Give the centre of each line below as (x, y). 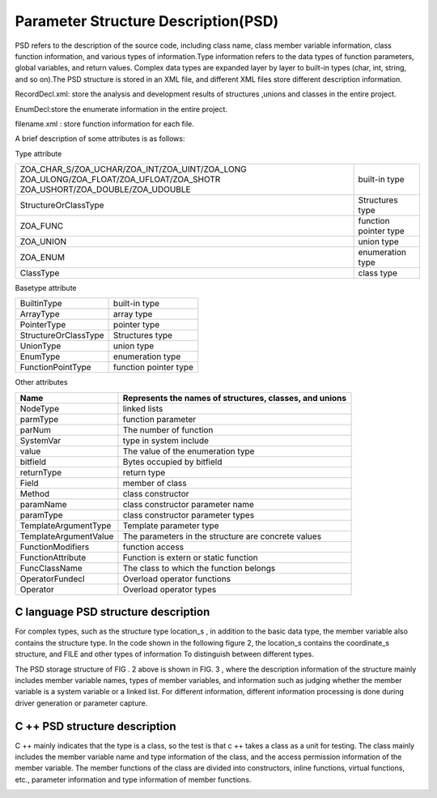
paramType (42, 514)
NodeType (40, 408)
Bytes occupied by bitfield (172, 462)
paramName (44, 504)
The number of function (168, 429)
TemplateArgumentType (66, 525)
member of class (155, 483)
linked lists (143, 408)
